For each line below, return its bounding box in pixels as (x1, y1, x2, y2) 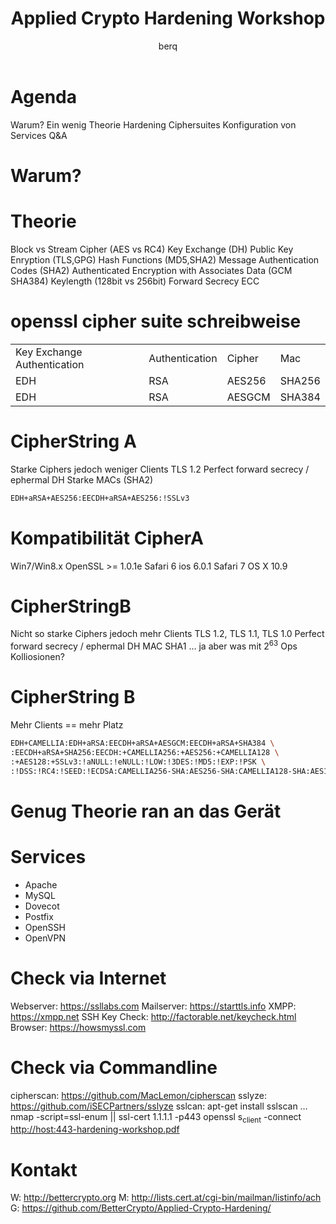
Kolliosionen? (10, 651, 65, 663)
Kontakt (10, 1158, 78, 1181)
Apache (24, 878, 58, 891)
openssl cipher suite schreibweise (10, 310, 302, 332)
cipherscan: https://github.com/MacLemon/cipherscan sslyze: (10, 1089, 267, 1101)
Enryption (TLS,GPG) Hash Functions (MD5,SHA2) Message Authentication (10, 253, 320, 266)
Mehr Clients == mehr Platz (10, 719, 124, 731)
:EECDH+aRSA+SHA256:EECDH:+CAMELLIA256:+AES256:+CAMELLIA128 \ (10, 747, 280, 757)
